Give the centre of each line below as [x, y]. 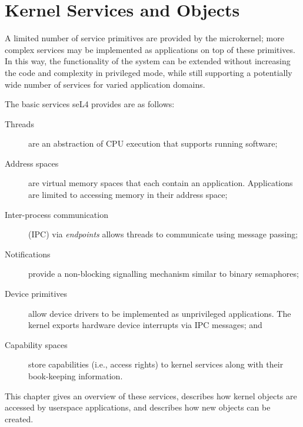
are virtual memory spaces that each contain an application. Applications [161, 183]
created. [19, 418]
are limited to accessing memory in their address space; [128, 195]
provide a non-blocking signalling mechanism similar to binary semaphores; [164, 274]
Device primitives [36, 294]
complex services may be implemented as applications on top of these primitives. [150, 49]
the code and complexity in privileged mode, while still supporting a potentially [149, 72]
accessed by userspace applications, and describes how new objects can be [138, 407]
